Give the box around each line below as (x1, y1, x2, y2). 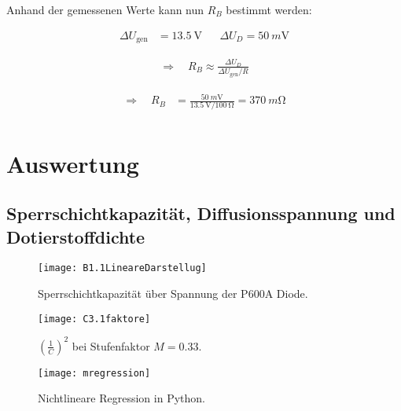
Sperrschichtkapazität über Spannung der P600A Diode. (38, 285, 308, 302)
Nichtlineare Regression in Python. (38, 390, 205, 406)
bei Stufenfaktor (72, 337, 150, 354)
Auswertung (6, 147, 139, 179)
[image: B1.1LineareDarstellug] (38, 262, 207, 274)
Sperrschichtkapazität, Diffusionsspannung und (6, 201, 395, 226)
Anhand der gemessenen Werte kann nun (6, 2, 204, 17)
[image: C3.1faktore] (38, 313, 151, 325)
